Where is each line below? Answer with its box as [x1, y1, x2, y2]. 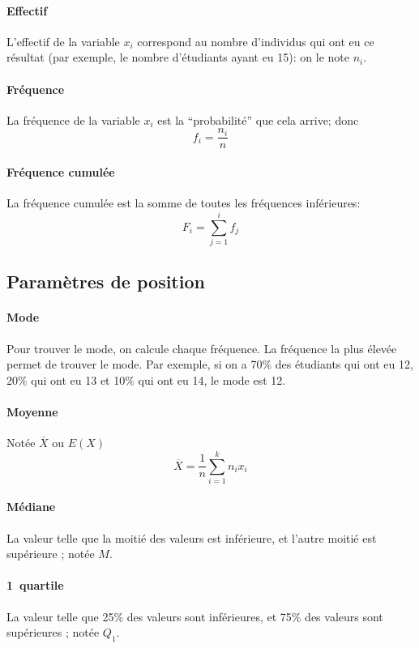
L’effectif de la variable [6, 32, 120, 49]
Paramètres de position [6, 269, 205, 294]
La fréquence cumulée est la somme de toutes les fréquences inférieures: [6, 194, 361, 211]
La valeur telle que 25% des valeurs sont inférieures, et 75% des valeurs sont [6, 607, 383, 625]
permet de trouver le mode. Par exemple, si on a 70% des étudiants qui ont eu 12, [6, 356, 413, 373]
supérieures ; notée [6, 624, 100, 641]
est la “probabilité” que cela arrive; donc [157, 111, 359, 128]
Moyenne [6, 403, 58, 420]
